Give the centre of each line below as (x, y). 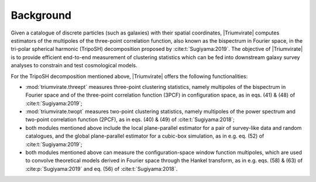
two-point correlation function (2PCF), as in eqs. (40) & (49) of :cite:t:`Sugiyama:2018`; (130, 119)
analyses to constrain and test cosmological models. (74, 66)
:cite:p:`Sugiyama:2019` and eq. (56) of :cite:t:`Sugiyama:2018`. (102, 169)
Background (41, 15)
